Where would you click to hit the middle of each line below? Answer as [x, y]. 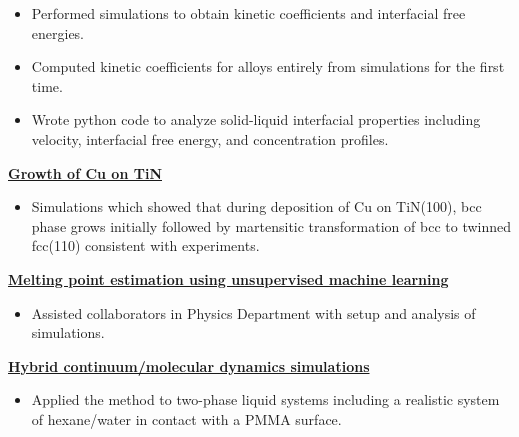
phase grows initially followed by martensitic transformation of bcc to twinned [271, 225]
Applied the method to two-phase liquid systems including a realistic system [265, 399]
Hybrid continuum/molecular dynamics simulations [189, 365]
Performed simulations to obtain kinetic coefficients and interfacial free [248, 13]
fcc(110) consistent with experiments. [145, 245]
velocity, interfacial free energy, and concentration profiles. [210, 138]
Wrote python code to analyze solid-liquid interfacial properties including [256, 119]
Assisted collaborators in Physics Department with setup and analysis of [253, 312]
